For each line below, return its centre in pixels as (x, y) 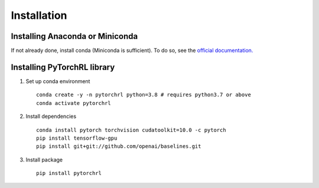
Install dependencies (51, 116)
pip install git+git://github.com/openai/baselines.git (119, 146)
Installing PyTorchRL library (63, 67)
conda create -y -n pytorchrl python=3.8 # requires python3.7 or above (144, 95)
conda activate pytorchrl (74, 103)
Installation (39, 15)
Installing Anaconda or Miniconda (74, 36)
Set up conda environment (58, 81)
